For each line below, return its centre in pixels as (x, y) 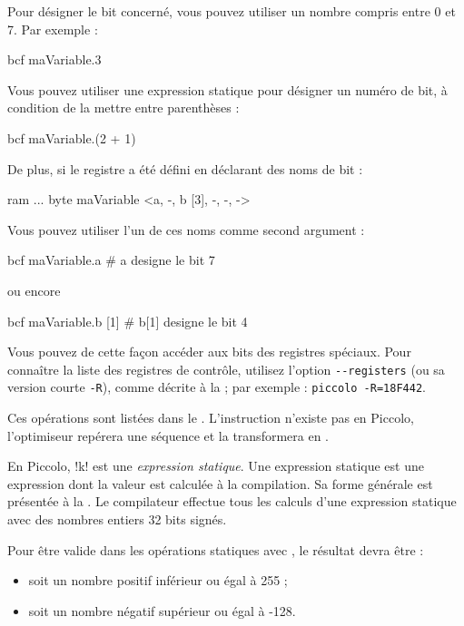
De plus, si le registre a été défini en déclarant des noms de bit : (185, 168)
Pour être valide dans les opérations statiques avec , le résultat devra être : (216, 549)
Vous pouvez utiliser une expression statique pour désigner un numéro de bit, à (227, 89)
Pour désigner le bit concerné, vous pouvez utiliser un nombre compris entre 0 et (232, 11)
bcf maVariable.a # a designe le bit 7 (111, 260)
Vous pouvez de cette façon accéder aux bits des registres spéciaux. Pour (209, 352)
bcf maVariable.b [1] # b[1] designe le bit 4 (128, 321)
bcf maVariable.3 (54, 59)
